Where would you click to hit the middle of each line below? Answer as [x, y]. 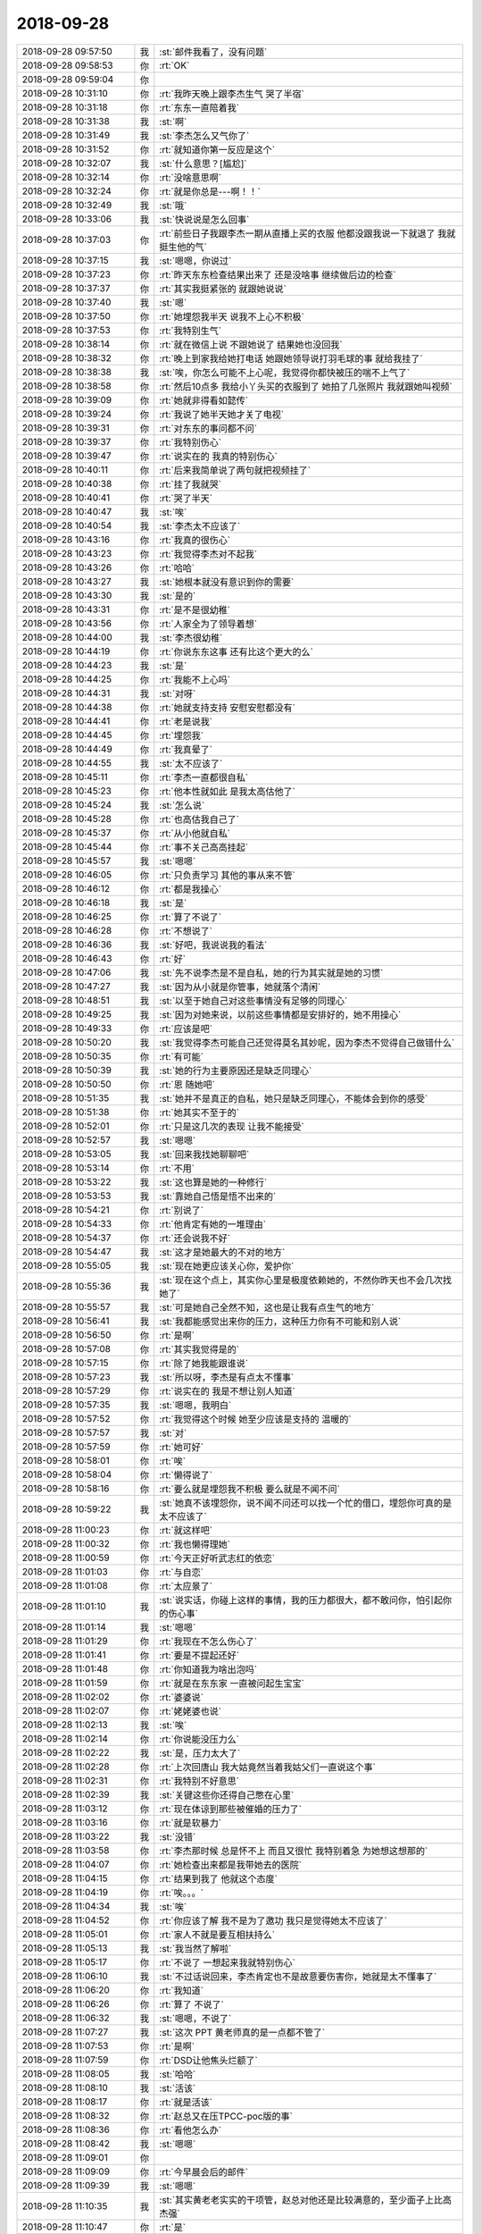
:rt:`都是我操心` [191, 889]
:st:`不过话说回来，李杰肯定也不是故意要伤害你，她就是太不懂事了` [298, 1977]
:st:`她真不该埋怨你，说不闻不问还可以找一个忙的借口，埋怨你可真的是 [306, 1503]
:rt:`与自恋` [182, 1572]
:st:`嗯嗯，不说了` [195, 2018]
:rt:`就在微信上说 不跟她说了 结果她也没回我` [251, 344]
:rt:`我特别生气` [191, 331]
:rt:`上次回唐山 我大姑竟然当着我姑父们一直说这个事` [268, 1767]
